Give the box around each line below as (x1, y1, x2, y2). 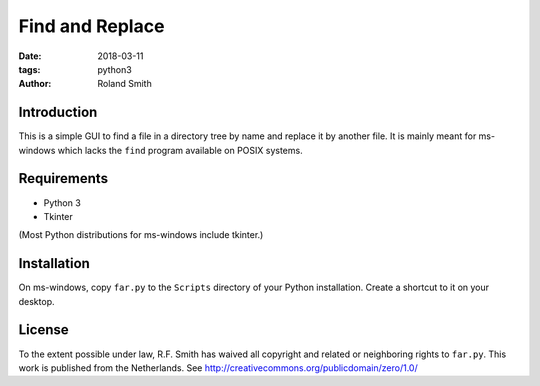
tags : (18, 63, 41, 75)
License (18, 321, 69, 339)
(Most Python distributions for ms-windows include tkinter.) (18, 229, 264, 241)
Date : (18, 50, 42, 62)
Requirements (18, 170, 109, 187)
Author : (18, 78, 52, 90)
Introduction (18, 104, 98, 121)
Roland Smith (97, 78, 152, 90)
